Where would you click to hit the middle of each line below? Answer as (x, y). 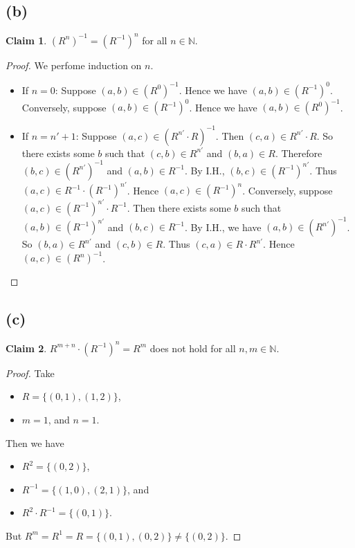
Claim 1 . (26, 40)
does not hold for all (193, 348)
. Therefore (299, 153)
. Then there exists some (179, 207)
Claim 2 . (26, 348)
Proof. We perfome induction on (74, 65)
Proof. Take (30, 373)
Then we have (35, 442)
